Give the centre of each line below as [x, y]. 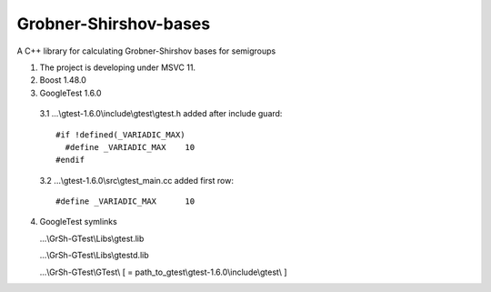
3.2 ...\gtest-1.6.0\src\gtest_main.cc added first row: [136, 180]
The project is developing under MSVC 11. [117, 67]
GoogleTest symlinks [78, 222]
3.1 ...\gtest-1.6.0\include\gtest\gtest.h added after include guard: [161, 114]
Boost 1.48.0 [63, 80]
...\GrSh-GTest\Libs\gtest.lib [92, 238]
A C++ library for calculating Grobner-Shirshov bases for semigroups [146, 51]
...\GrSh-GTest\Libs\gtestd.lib [94, 256]
